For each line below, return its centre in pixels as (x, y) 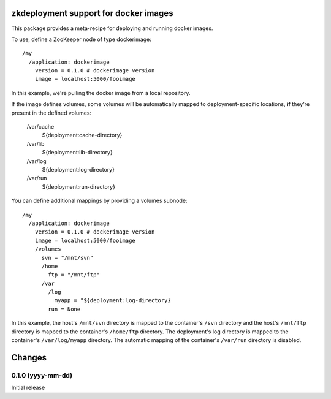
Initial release (28, 388)
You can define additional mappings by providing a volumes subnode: (99, 201)
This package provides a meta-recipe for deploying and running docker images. (112, 28)
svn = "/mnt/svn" (67, 258)
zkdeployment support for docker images (92, 13)
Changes (29, 358)
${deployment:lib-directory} (77, 153)
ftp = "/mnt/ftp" (74, 275)
